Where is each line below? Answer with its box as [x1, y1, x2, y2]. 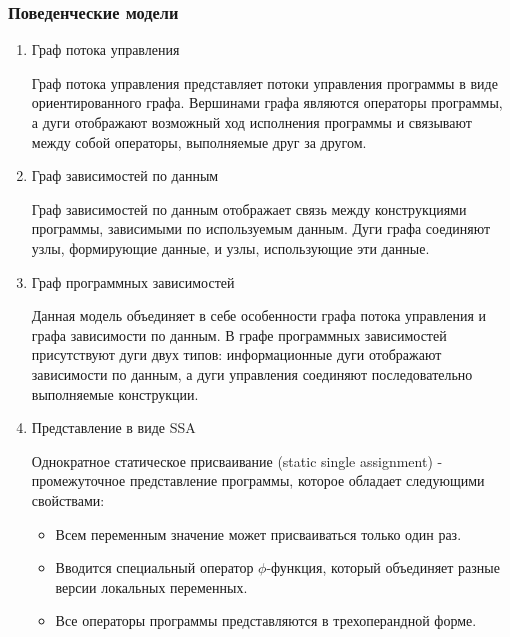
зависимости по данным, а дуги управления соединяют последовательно [31, 363, 473, 384]
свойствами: [31, 489, 105, 510]
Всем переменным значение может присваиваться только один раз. [55, 523, 462, 544]
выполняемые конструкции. [31, 383, 199, 404]
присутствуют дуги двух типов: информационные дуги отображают [31, 344, 442, 365]
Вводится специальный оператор [55, 557, 254, 578]
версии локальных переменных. [55, 576, 248, 597]
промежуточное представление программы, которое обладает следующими [31, 470, 485, 491]
